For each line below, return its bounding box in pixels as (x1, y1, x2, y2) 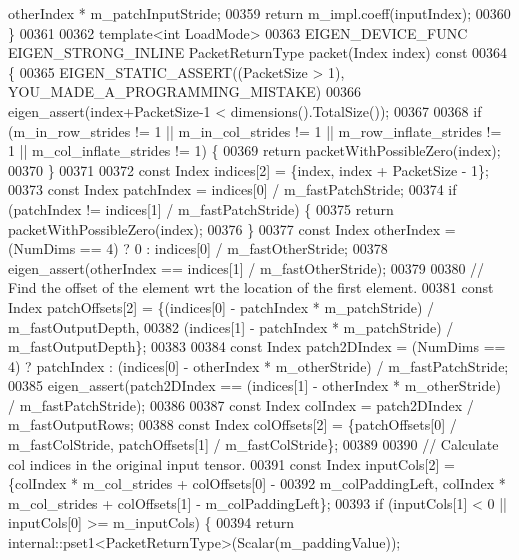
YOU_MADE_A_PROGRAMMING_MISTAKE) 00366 (8, 81, 361, 102)
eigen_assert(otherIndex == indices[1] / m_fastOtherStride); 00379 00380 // (8, 257, 485, 278)
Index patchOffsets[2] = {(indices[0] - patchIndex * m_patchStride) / (8, 296, 435, 317)
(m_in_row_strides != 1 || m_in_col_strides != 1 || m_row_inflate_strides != (8, 120, 502, 141)
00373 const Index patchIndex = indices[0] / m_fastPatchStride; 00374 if (8, 179, 457, 200)
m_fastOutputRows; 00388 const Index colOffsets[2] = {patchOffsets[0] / (8, 414, 457, 435)
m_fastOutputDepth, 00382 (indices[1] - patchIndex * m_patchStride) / (8, 316, 454, 337)
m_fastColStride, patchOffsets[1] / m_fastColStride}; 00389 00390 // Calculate (8, 434, 499, 455)
